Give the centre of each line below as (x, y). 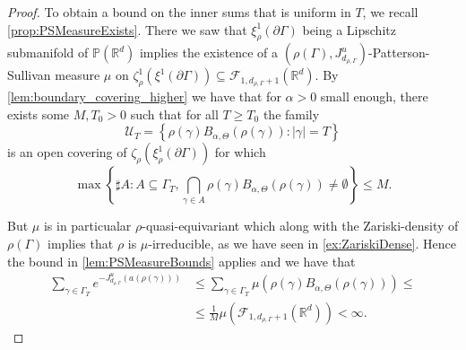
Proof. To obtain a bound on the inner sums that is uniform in (179, 12)
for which (240, 152)
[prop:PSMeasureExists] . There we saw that (127, 29)
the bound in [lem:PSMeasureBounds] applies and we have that (181, 261)
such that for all (174, 114)
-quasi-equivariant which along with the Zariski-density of (300, 226)
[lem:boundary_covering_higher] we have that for (144, 96)
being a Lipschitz (349, 29)
